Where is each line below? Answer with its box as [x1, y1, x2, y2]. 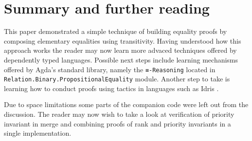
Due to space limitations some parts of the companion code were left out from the [4, 99, 249, 110]
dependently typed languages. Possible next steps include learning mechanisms [4, 54, 238, 64]
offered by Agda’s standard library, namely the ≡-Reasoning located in [4, 64, 216, 74]
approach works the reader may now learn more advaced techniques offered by [4, 45, 237, 55]
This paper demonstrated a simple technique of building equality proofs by [4, 26, 227, 36]
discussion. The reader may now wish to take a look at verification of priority [4, 109, 234, 119]
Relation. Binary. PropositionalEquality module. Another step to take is [4, 74, 230, 84]
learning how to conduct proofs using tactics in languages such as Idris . [4, 83, 219, 93]
